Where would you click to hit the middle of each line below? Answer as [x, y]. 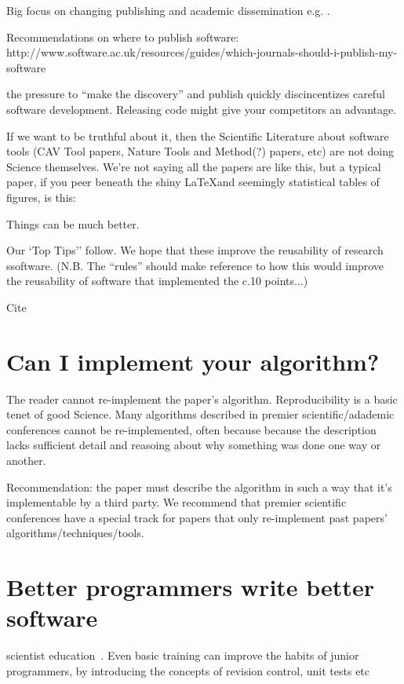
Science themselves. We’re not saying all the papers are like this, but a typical [194, 166]
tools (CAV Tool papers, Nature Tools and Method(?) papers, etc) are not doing [200, 151]
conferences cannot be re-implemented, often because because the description [191, 429]
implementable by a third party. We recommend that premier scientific [177, 502]
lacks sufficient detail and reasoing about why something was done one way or [194, 445]
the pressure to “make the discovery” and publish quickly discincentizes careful [196, 94]
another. [26, 460]
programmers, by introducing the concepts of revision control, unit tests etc [188, 670]
